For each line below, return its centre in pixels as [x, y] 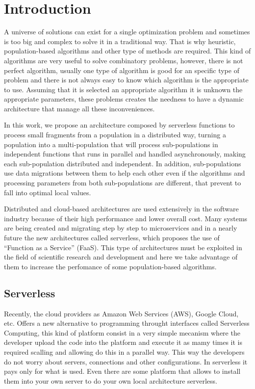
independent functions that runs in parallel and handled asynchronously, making [125, 154]
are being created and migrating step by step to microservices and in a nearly [121, 228]
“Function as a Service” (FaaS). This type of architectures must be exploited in [123, 247]
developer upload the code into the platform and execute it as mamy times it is [123, 342]
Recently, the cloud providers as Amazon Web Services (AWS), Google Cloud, [121, 313]
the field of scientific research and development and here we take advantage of [121, 257]
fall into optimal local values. [48, 192]
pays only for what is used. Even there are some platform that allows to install [122, 371]
